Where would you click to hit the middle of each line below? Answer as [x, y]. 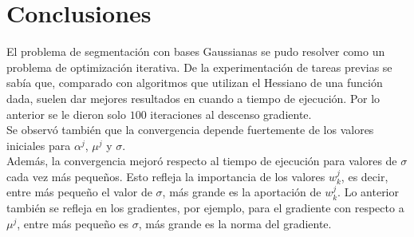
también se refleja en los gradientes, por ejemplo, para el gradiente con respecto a [205, 208]
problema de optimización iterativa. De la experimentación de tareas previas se [199, 67]
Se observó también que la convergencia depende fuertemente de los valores [190, 130]
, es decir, [365, 176]
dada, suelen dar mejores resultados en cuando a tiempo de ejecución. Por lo [193, 98]
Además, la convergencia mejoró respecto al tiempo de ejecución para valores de [202, 161]
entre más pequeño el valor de [79, 192]
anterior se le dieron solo [66, 114]
